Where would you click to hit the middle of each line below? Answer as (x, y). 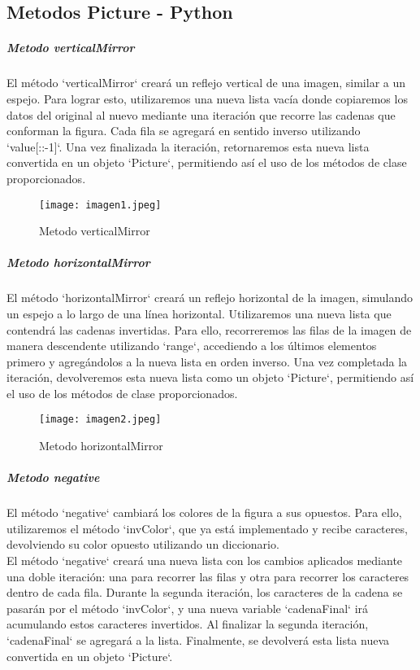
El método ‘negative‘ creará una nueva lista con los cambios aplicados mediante (205, 561)
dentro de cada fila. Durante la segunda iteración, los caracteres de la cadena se (205, 592)
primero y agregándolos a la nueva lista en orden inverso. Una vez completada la (207, 361)
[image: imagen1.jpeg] (100, 205)
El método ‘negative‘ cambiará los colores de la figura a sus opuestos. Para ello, (204, 512)
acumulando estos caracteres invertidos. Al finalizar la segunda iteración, (188, 624)
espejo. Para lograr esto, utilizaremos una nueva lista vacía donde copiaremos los (207, 98)
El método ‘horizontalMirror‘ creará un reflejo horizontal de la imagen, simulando (210, 298)
